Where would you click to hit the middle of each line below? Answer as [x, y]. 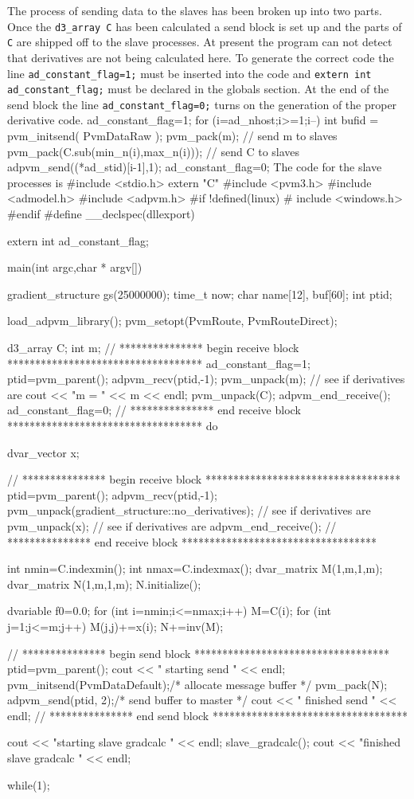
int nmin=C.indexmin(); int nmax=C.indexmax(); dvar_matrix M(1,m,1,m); [195, 568]
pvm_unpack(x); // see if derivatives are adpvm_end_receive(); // [172, 525]
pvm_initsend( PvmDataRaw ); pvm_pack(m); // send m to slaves [172, 136]
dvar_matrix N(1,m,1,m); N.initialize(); [104, 584]
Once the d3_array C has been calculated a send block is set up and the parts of [205, 26]
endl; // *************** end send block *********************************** [207, 715]
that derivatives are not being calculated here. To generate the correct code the [201, 57]
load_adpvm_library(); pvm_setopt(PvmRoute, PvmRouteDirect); [172, 321]
